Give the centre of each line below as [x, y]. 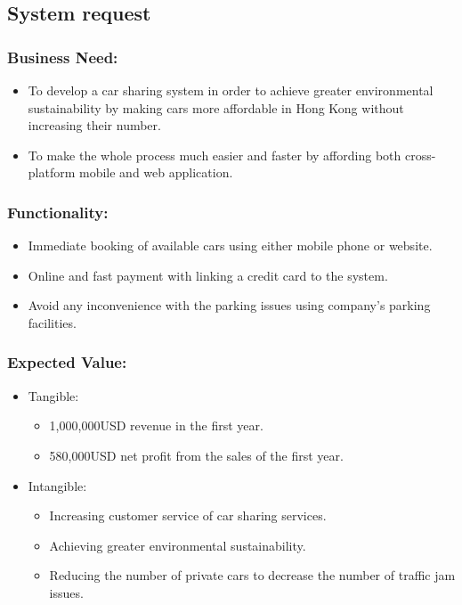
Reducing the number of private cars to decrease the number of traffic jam [252, 575]
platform [52, 172]
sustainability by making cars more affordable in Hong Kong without [216, 107]
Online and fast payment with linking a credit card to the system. [208, 275]
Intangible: [57, 485]
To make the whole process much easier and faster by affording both [215, 155]
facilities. [52, 322]
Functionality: [58, 212]
